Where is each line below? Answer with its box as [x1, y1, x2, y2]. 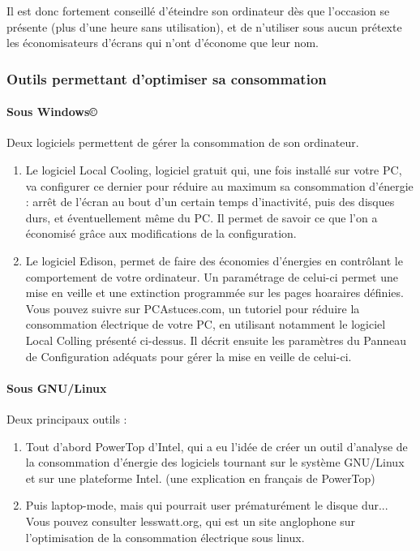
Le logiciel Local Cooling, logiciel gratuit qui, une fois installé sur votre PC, [25, 161, 402, 179]
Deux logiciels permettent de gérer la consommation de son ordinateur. [6, 134, 359, 151]
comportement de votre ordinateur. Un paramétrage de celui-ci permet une [25, 268, 398, 285]
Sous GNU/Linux [6, 379, 107, 396]
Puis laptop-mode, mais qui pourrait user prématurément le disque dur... [25, 497, 388, 514]
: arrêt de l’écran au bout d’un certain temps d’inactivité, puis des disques [25, 193, 395, 210]
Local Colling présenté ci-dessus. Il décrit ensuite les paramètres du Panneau [25, 331, 407, 348]
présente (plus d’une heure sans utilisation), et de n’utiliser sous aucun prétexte [6, 18, 402, 35]
